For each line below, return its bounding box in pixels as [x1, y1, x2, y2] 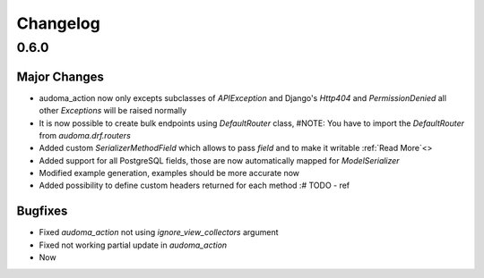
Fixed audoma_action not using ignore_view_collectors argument [39, 227, 279, 238]
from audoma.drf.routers [39, 130, 132, 140]
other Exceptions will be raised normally [39, 105, 187, 116]
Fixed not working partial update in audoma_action [39, 240, 228, 250]
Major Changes [16, 69, 105, 84]
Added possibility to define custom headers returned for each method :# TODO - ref [39, 180, 350, 191]
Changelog [16, 13, 100, 33]
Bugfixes [16, 204, 68, 219]
